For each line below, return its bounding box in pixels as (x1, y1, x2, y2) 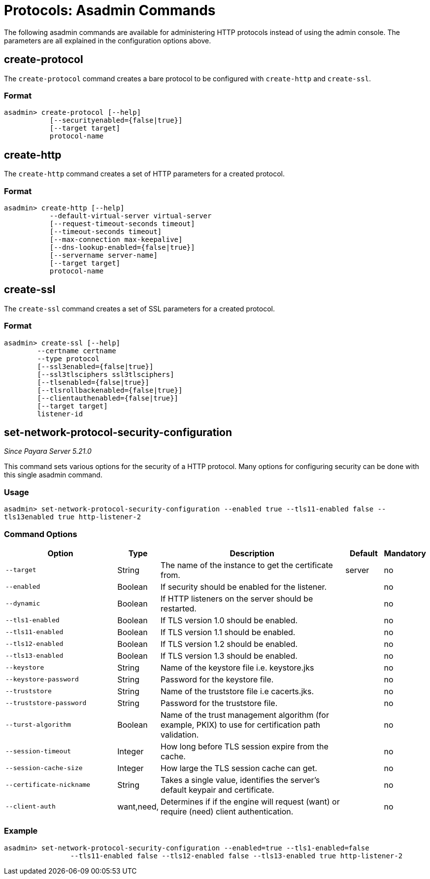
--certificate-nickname (5, 781, 91, 789)
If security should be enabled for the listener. (161, 581, 327, 592)
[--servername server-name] (49, 251, 158, 259)
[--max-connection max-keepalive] (49, 235, 183, 243)
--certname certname (37, 346, 116, 355)
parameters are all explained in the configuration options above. (4, 36, 211, 45)
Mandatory (384, 548, 426, 558)
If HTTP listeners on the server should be (161, 593, 313, 604)
